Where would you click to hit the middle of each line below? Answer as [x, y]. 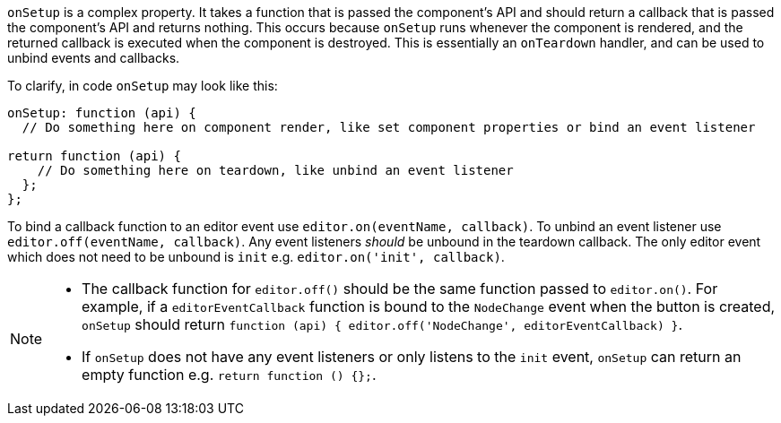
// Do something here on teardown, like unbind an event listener [275, 170]
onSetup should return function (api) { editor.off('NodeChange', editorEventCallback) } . [382, 324]
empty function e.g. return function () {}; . [229, 375]
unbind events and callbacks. [94, 58]
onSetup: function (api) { [102, 113]
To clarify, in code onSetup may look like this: [143, 86]
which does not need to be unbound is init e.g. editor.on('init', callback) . [256, 257]
